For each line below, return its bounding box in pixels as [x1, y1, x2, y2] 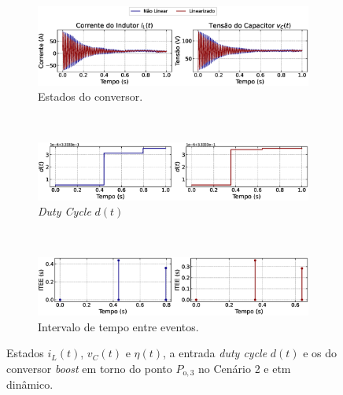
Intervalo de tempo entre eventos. [38, 318, 199, 334]
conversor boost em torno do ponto [6, 360, 172, 376]
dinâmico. [6, 376, 53, 393]
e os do [303, 345, 337, 361]
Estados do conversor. [38, 88, 143, 105]
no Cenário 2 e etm [198, 360, 291, 376]
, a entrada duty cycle [163, 345, 267, 361]
